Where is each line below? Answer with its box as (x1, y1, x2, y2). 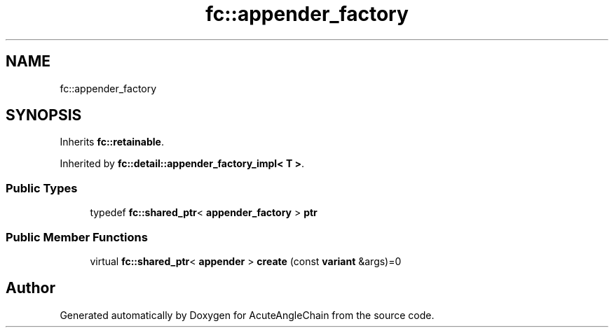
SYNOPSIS (6, 106, 82, 125)
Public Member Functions (6, 229, 148, 244)
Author (6, 279, 55, 297)
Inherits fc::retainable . (60, 136, 164, 148)
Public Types (6, 180, 78, 195)
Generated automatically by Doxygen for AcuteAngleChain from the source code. (60, 309, 435, 321)
